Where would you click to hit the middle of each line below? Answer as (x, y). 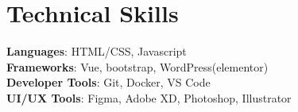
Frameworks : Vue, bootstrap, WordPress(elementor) (137, 66)
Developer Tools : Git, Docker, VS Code (108, 82)
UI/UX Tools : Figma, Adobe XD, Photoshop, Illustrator (149, 97)
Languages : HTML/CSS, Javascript (97, 51)
